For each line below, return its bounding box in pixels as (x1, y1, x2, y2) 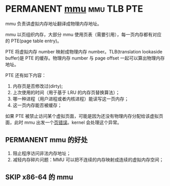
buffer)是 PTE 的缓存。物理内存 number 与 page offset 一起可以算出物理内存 (5, 55, 165, 61)
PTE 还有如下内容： (5, 72, 47, 78)
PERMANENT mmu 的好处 (5, 136, 88, 144)
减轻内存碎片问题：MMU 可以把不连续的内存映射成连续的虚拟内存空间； (12, 156, 164, 163)
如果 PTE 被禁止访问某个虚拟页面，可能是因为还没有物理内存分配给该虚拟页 (5, 113, 164, 119)
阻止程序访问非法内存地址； (12, 150, 71, 156)
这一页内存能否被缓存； (12, 102, 62, 108)
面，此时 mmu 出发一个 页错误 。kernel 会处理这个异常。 (5, 119, 122, 125)
